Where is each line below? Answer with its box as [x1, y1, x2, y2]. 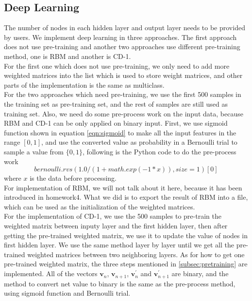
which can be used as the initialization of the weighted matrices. [4, 201, 195, 211]
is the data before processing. [30, 173, 117, 183]
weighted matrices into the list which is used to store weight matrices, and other [4, 70, 243, 80]
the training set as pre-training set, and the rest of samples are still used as [4, 98, 228, 109]
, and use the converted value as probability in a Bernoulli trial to [41, 137, 237, 147]
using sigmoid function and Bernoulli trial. [4, 288, 131, 298]
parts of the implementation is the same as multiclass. [4, 79, 165, 90]
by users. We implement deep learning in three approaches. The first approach [4, 32, 237, 42]
